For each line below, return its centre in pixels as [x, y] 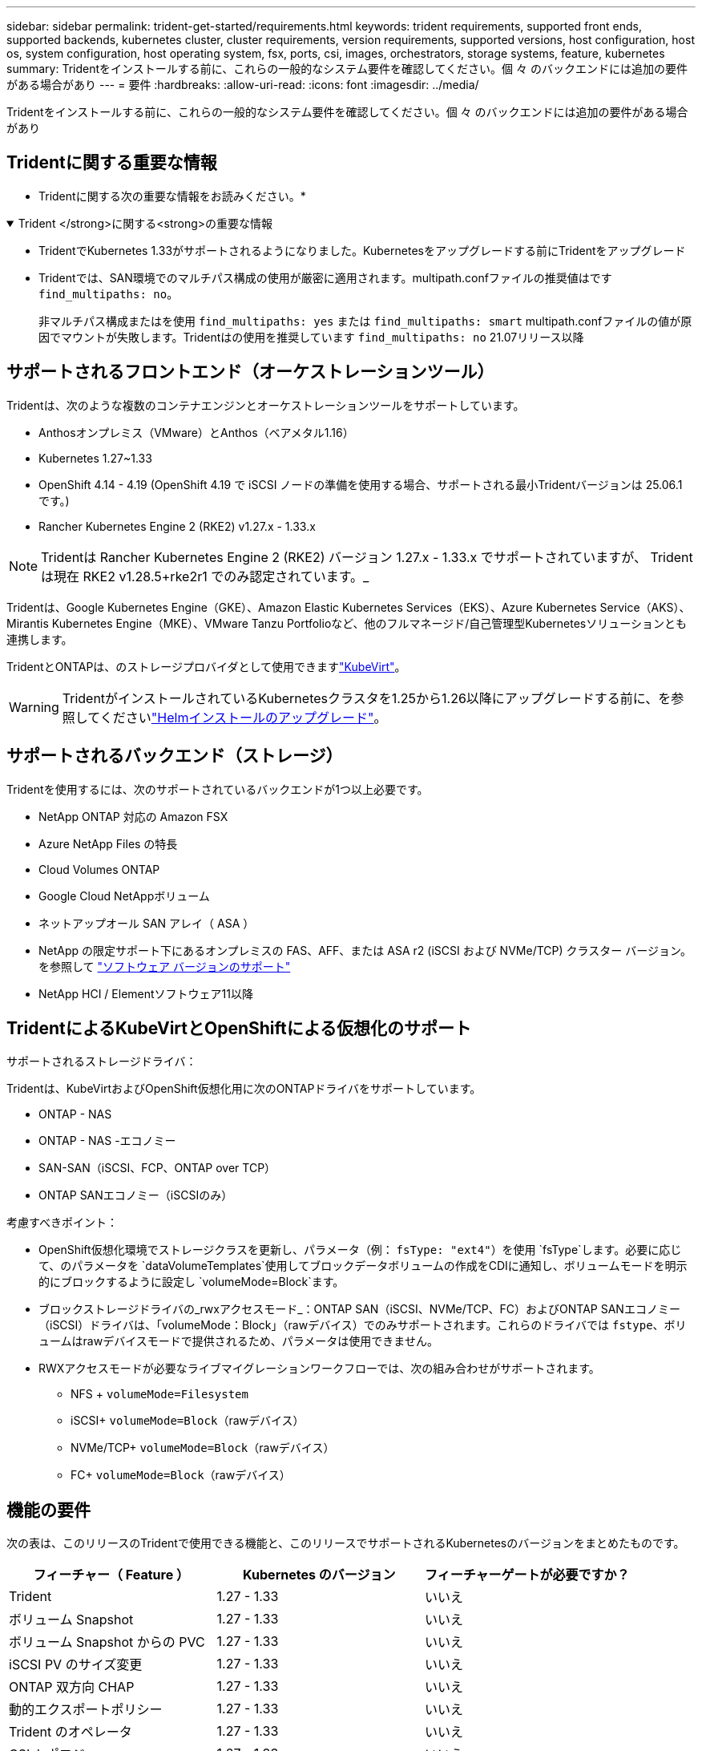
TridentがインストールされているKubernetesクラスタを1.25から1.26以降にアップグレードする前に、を [367, 698]
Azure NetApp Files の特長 [108, 843]
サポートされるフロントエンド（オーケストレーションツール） [250, 372]
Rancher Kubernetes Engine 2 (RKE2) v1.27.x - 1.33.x [177, 526]
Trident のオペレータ [71, 1732]
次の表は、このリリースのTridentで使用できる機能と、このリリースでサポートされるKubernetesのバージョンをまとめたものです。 [346, 1543]
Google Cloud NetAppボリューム [124, 896]
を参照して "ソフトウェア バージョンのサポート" [165, 966]
